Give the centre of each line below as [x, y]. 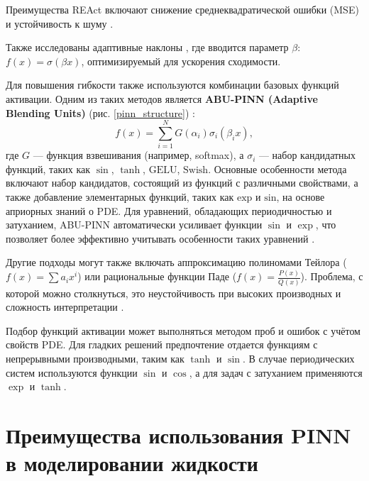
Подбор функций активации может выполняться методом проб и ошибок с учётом [183, 330]
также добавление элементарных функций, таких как [120, 197]
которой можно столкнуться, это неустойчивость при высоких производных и [174, 293]
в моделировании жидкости [132, 463]
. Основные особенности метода [277, 168]
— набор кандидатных [307, 155]
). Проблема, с [332, 276]
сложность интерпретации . [65, 307]
